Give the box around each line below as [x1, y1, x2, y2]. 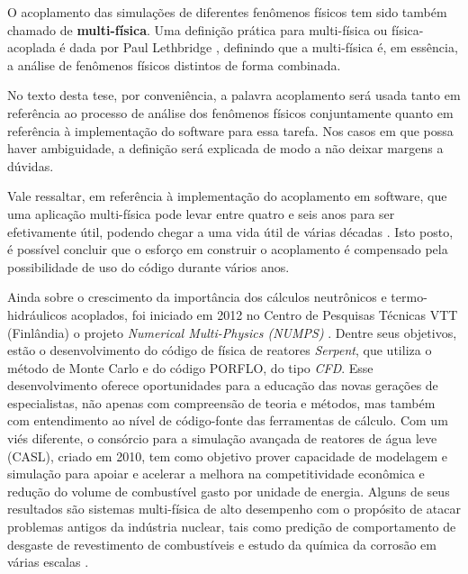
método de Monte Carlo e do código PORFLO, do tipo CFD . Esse [7, 358, 373, 377]
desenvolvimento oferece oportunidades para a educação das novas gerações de [7, 376, 438, 395]
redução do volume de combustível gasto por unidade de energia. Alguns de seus [7, 481, 450, 500]
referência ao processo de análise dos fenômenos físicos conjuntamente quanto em [7, 103, 454, 122]
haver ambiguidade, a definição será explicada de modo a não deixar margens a [7, 139, 444, 158]
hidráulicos [7, 305, 67, 323]
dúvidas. [7, 156, 54, 175]
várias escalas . [7, 552, 89, 571]
